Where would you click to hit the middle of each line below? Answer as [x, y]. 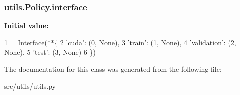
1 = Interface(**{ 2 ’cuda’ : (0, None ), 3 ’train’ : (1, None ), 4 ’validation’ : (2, [120, 42]
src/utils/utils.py [30, 86]
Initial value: [26, 25]
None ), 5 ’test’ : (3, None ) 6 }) [50, 52]
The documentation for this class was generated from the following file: [113, 69]
